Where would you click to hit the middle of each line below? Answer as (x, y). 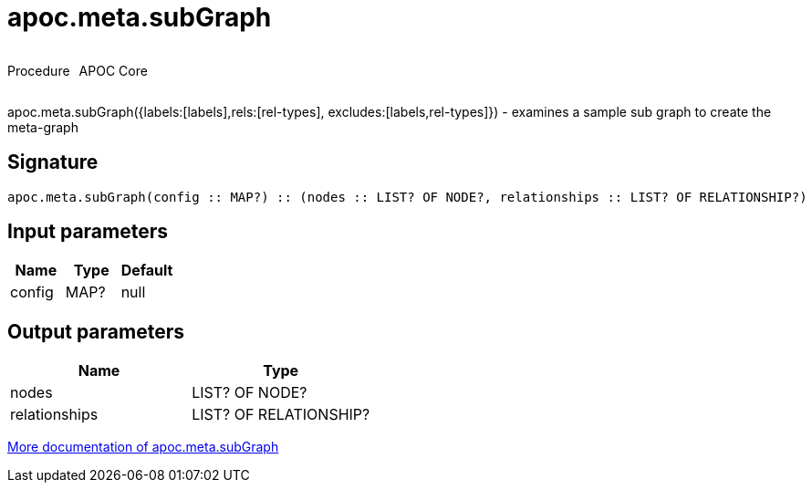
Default (147, 271)
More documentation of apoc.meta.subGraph (143, 447)
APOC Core (113, 70)
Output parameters (96, 331)
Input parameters (88, 232)
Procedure (39, 70)
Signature (53, 162)
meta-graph (43, 127)
